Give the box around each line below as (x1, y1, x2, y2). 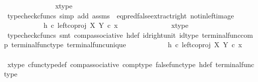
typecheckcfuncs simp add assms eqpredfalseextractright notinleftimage (7, 10, 234, 20)
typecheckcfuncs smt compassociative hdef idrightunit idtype (7, 29, 199, 40)
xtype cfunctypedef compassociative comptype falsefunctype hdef (7, 59, 212, 69)
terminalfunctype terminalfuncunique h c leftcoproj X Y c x (11, 39, 242, 50)
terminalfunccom (202, 29, 253, 40)
